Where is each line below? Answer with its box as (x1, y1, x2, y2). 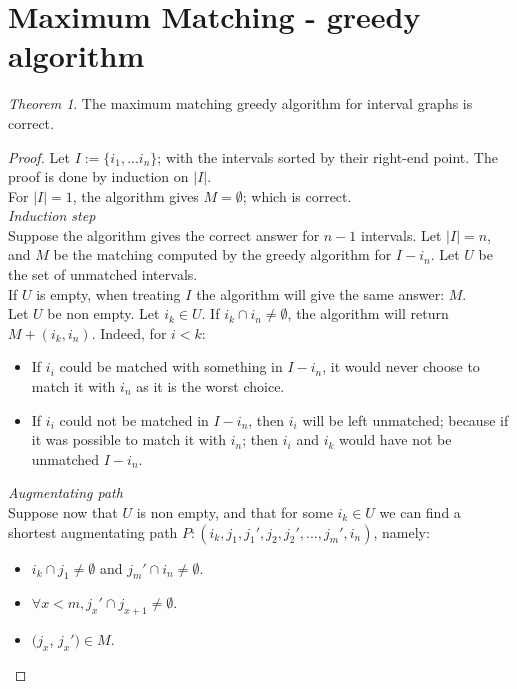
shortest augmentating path (8, 521, 178, 542)
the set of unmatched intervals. (8, 264, 198, 285)
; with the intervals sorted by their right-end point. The (157, 146, 498, 167)
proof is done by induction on (8, 166, 189, 187)
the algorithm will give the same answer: (196, 283, 445, 304)
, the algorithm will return (287, 303, 449, 324)
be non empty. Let (47, 303, 160, 324)
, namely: (373, 521, 430, 542)
